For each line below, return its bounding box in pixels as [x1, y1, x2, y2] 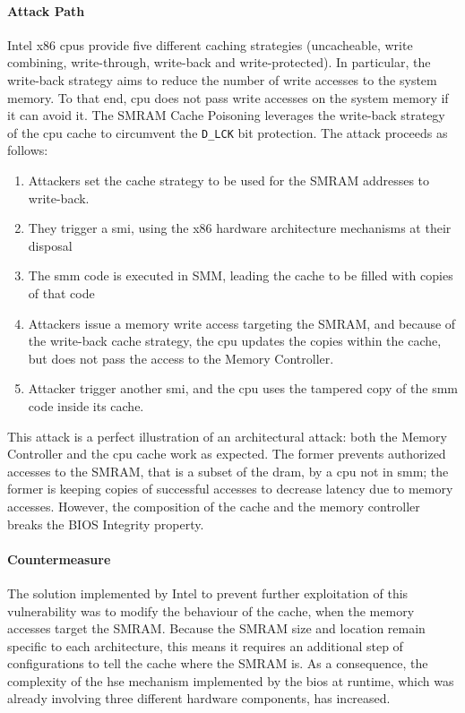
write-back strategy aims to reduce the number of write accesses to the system [7, 70, 437, 89]
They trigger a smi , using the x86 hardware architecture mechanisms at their [28, 219, 452, 237]
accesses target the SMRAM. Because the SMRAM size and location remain [7, 619, 426, 638]
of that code [28, 283, 95, 302]
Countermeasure [7, 549, 111, 568]
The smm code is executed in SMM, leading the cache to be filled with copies [28, 266, 453, 285]
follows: [7, 141, 48, 159]
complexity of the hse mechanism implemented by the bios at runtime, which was [7, 671, 454, 690]
